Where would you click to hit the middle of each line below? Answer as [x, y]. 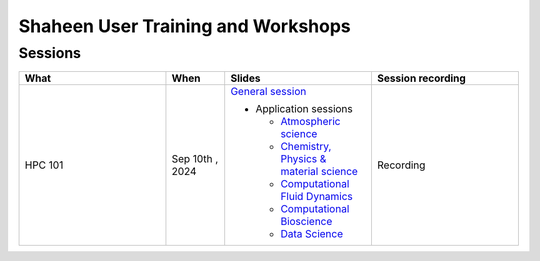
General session [268, 92]
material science [319, 172]
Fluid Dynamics [317, 197]
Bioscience [306, 222]
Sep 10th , [195, 159]
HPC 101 [44, 165]
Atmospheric [310, 122]
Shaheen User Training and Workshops [185, 26]
